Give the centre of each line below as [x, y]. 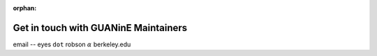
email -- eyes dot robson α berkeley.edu [72, 44]
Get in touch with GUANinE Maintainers [100, 28]
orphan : [25, 8]
